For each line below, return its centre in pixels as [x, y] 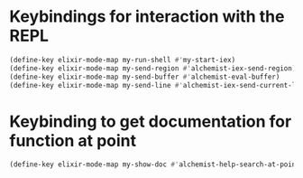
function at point [73, 141]
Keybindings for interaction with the [147, 17]
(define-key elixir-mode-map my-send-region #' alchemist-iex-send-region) [153, 68]
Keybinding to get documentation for [151, 122]
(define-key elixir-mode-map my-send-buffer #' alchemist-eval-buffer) [145, 77]
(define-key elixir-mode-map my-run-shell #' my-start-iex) [123, 60]
